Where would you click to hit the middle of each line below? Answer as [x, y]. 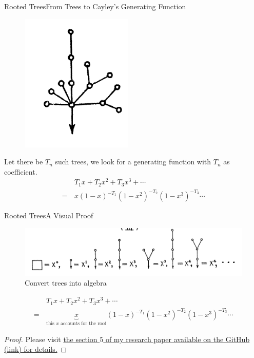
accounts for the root [84, 324]
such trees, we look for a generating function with [133, 162]
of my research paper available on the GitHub [178, 339]
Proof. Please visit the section [51, 339]
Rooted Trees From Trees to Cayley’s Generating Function [95, 6]
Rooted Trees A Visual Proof [49, 215]
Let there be [24, 162]
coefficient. [21, 171]
